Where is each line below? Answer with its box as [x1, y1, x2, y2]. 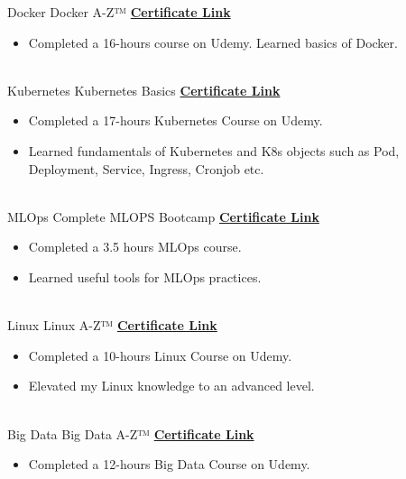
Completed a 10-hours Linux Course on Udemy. [28, 345, 292, 364]
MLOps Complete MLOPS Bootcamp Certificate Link [7, 207, 319, 226]
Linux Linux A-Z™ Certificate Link [7, 316, 217, 335]
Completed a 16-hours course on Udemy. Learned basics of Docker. [28, 32, 398, 51]
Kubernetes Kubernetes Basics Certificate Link [7, 80, 281, 99]
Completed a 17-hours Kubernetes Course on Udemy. [28, 111, 323, 130]
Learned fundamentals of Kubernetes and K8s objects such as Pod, [28, 141, 400, 160]
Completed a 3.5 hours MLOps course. [28, 237, 242, 256]
